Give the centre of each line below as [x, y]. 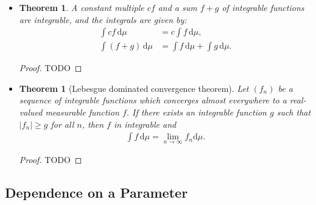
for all [62, 124]
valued [31, 112]
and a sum [177, 7]
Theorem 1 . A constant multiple [82, 7]
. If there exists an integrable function [196, 112]
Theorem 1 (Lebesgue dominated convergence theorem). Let [134, 88]
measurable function [82, 112]
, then [93, 124]
